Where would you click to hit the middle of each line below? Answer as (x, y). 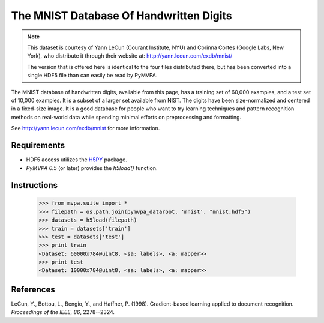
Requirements (38, 145)
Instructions (34, 185)
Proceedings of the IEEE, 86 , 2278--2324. (63, 312)
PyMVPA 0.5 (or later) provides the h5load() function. (92, 168)
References (33, 289)
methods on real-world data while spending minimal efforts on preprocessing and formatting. (126, 117)
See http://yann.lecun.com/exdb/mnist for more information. (85, 128)
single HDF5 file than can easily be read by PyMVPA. (92, 76)
